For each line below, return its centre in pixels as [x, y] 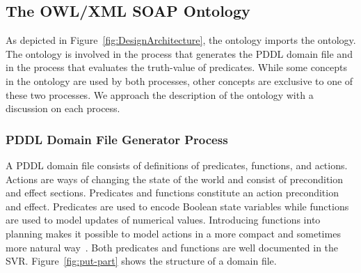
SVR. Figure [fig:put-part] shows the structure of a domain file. [141, 261]
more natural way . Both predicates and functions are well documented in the [172, 247]
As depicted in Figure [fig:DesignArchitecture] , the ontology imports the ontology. [181, 40]
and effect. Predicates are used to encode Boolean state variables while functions [177, 206]
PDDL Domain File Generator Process [117, 139]
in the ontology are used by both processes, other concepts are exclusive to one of [179, 80]
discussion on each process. [63, 108]
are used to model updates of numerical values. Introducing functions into [163, 220]
